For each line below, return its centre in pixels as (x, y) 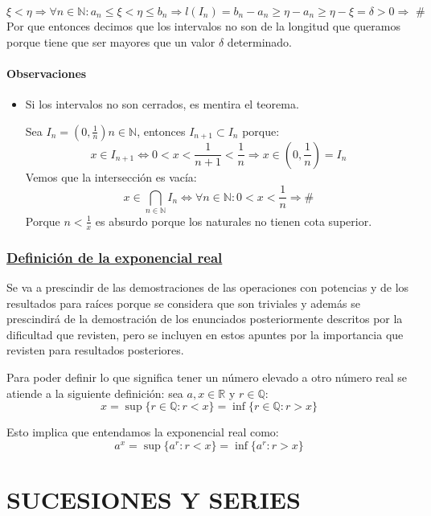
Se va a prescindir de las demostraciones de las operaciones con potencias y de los (208, 287)
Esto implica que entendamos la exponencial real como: (143, 432)
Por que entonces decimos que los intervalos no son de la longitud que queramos (203, 26)
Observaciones (47, 73)
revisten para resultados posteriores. (95, 350)
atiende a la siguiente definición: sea (95, 393)
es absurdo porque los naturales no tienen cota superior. (234, 221)
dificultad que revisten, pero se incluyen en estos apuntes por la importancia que (205, 334)
